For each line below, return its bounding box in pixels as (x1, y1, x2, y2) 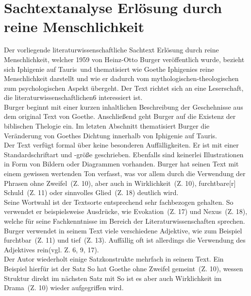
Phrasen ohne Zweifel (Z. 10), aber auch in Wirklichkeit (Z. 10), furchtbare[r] (4, 178, 236, 188)
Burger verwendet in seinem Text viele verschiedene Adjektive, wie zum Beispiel (4, 225, 242, 235)
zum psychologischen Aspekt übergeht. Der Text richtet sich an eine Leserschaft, (4, 82, 244, 93)
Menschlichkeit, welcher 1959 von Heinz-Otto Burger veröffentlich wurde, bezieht (4, 54, 245, 64)
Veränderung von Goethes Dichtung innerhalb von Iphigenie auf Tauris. (4, 130, 217, 140)
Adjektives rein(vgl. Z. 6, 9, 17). (4, 244, 99, 254)
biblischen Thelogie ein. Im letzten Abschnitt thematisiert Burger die (4, 121, 210, 131)
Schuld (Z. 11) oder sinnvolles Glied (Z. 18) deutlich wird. (4, 187, 179, 197)
